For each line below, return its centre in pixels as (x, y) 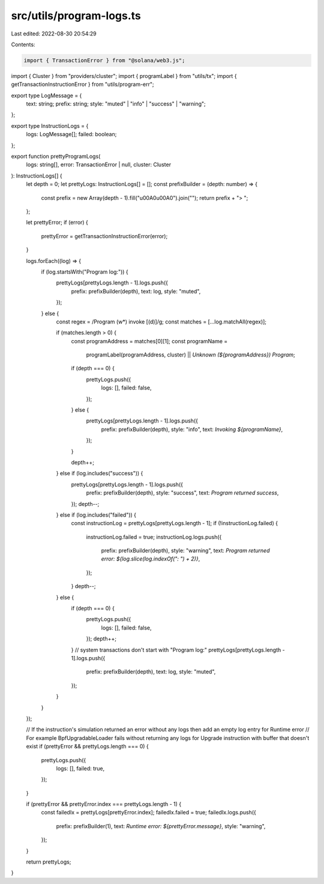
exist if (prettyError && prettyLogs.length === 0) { (88, 747)
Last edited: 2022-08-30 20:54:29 (54, 34)
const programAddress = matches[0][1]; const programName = (149, 341)
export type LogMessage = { (46, 95)
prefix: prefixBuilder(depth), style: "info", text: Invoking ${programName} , (192, 429)
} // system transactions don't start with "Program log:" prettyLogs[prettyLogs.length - (178, 650)
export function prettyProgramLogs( (56, 157)
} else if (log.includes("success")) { (100, 474)
